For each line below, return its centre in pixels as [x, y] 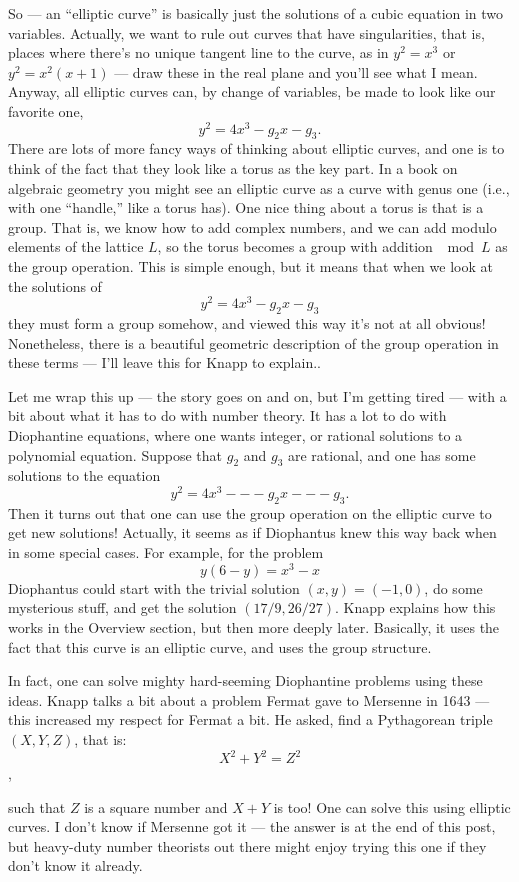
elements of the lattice [76, 246]
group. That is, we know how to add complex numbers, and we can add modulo [252, 226]
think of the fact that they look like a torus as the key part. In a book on [233, 168]
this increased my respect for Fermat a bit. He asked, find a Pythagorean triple [250, 719]
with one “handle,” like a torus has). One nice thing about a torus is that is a [246, 207]
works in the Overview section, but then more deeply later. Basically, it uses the [254, 626]
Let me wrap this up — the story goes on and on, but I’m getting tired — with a [257, 395]
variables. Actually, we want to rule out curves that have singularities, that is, [246, 32]
